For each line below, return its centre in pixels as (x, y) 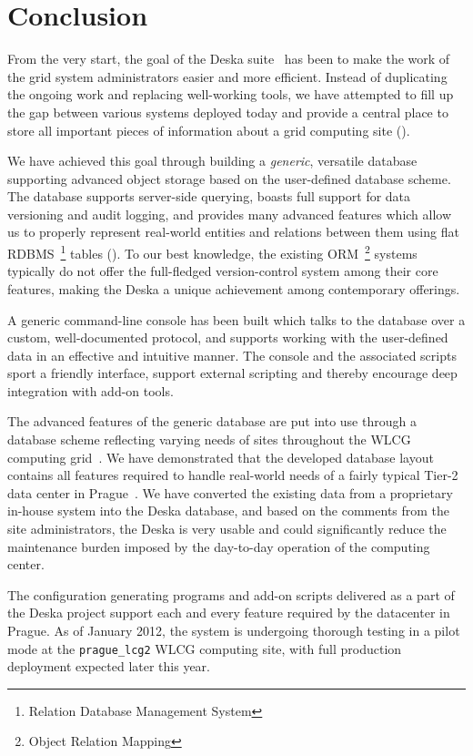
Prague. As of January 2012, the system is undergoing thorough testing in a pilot (234, 630)
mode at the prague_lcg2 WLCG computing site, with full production (205, 648)
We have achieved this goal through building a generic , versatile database (212, 161)
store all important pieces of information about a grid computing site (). (209, 130)
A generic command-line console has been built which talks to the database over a (236, 319)
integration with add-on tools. (91, 390)
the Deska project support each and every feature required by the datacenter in (229, 613)
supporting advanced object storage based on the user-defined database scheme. (229, 178)
